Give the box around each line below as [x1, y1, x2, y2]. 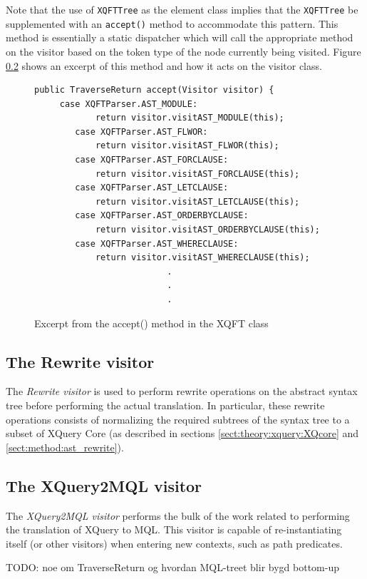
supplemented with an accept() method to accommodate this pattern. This [6, 16, 338, 31]
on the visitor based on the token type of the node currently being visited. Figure [6, 43, 361, 58]
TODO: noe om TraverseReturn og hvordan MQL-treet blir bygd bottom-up [6, 560, 339, 575]
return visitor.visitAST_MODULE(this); [95, 113, 284, 123]
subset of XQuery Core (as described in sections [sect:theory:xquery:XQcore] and [6, 426, 359, 441]
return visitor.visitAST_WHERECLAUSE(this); [95, 252, 310, 263]
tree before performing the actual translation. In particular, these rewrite [6, 397, 325, 412]
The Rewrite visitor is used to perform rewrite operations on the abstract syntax [6, 384, 358, 399]
